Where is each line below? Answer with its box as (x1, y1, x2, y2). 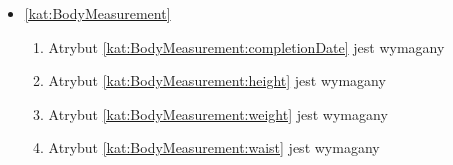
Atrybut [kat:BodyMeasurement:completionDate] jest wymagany (48, 36, 445, 57)
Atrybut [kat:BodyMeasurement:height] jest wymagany (48, 70, 386, 91)
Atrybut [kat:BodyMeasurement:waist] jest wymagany (48, 137, 380, 158)
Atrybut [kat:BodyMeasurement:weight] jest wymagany (48, 103, 388, 124)
